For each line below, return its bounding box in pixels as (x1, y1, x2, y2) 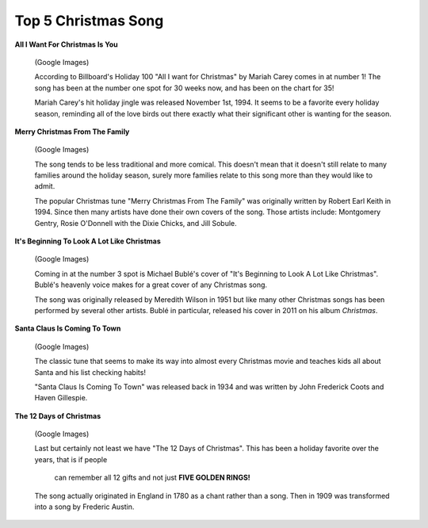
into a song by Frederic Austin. (34, 502, 135, 511)
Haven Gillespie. (34, 393, 88, 403)
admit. (34, 182, 55, 191)
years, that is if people (34, 454, 108, 464)
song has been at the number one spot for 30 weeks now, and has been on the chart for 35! (34, 83, 334, 93)
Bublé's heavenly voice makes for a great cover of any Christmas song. (34, 280, 268, 289)
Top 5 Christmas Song (14, 12, 164, 29)
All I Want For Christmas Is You (14, 40, 118, 49)
